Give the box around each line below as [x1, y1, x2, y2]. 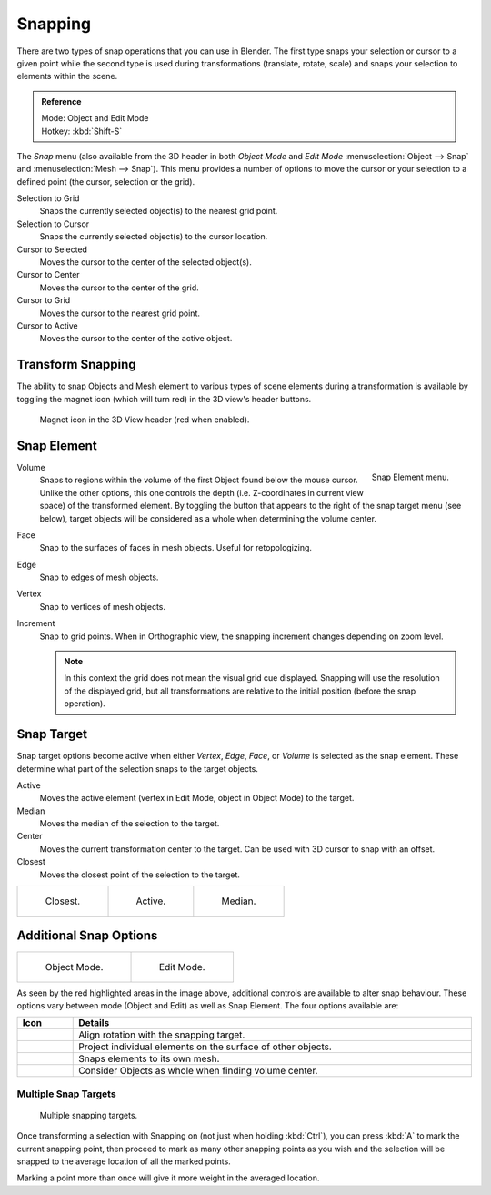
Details [78, 1017, 110, 1029]
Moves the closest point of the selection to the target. [39, 869, 240, 880]
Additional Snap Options [16, 928, 158, 944]
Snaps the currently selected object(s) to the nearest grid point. [39, 206, 278, 217]
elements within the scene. [16, 71, 118, 82]
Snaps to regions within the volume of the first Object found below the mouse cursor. [39, 474, 358, 486]
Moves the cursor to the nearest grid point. [39, 308, 200, 319]
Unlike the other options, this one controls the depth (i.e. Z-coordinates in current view [39, 487, 364, 498]
